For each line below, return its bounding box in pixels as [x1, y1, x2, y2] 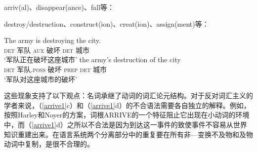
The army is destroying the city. [4, 35, 101, 45]
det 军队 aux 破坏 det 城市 [4, 44, 89, 55]
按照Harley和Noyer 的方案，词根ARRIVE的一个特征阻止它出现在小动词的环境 [4, 110, 250, 120]
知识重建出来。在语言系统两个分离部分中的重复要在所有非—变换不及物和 [4, 129, 239, 139]
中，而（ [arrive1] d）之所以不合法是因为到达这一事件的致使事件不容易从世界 [4, 119, 247, 129]
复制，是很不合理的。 [24, 139, 94, 149]
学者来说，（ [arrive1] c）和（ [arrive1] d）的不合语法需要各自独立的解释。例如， [4, 100, 251, 110]
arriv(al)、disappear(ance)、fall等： [4, 2, 115, 12]
